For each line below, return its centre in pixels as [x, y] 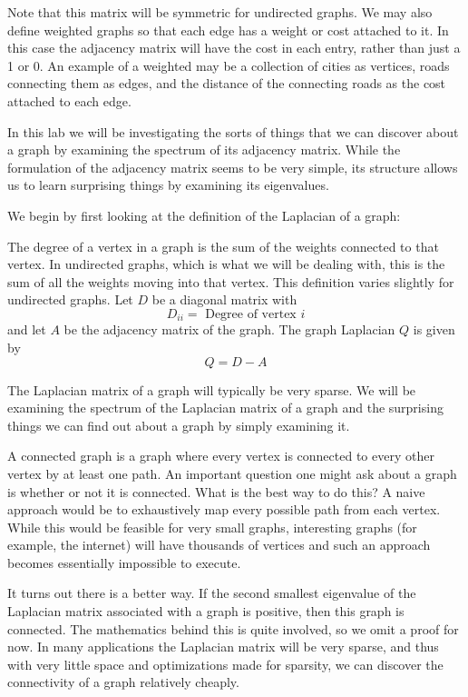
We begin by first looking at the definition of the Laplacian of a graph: [204, 215]
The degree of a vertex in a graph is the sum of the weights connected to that [223, 246]
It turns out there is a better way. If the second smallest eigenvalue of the [212, 593]
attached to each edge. [69, 100]
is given [434, 329]
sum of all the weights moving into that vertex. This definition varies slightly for [231, 281]
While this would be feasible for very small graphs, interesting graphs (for [212, 527]
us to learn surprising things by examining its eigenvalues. [168, 185]
